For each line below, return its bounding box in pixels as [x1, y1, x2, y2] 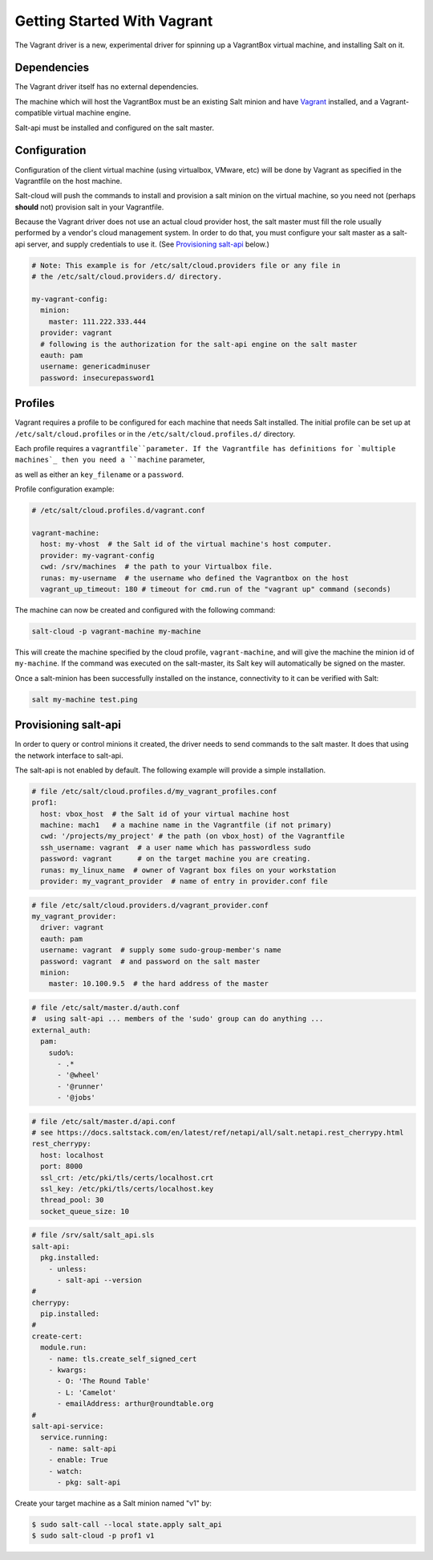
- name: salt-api [48, 1444, 117, 1453]
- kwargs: [48, 1366, 87, 1375]
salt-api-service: [31, 1421, 104, 1431]
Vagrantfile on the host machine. [14, 176, 123, 185]
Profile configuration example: [14, 484, 115, 494]
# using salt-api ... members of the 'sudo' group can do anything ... [31, 1014, 324, 1024]
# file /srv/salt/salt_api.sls [31, 1231, 156, 1240]
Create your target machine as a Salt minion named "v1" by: [14, 1498, 212, 1508]
